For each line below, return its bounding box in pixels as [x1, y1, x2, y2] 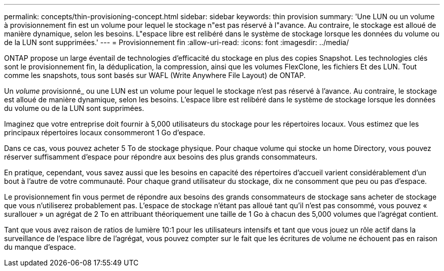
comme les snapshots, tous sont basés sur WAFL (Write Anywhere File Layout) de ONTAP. [4, 71, 306, 80]
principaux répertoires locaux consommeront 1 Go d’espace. [4, 128, 205, 137]
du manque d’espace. [4, 243, 76, 251]
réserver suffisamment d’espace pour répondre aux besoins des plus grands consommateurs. [4, 152, 318, 161]
